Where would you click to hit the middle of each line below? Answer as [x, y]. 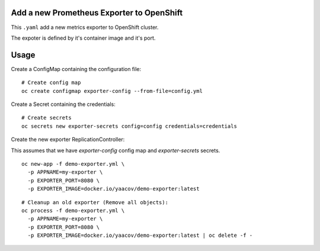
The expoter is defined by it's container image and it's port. [83, 38]
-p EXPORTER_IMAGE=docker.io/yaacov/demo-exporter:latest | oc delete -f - [140, 236]
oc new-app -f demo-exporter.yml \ [73, 164]
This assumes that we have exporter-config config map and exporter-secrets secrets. [116, 150]
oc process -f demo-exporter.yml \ [73, 210]
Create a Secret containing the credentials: [63, 104]
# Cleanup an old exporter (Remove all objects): [95, 202]
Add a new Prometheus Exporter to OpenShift [97, 13]
